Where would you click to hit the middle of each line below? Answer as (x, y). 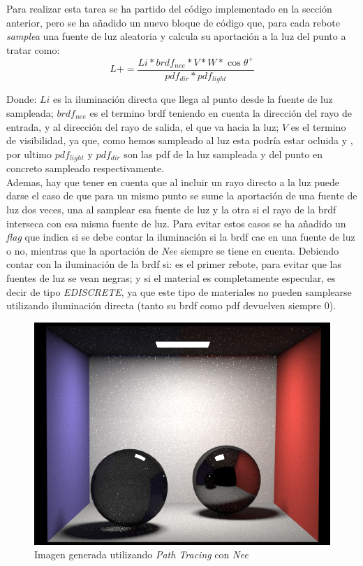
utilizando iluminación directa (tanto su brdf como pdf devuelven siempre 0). (171, 305)
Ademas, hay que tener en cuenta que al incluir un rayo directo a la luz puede (173, 182)
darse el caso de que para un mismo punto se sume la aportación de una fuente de (182, 196)
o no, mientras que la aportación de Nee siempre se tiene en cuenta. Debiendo (173, 250)
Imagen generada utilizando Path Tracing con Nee (141, 554)
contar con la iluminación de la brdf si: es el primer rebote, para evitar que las (174, 264)
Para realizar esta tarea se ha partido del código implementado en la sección (169, 8)
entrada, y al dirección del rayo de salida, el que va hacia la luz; (143, 126)
